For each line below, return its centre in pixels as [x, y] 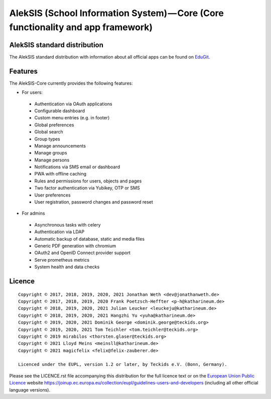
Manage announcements [60, 146]
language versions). [30, 390]
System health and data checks [67, 267]
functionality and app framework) [81, 27]
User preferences [52, 195]
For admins [33, 214]
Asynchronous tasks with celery [67, 225]
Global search [49, 132]
